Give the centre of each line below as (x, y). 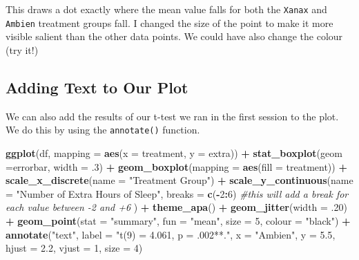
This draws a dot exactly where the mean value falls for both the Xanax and (166, 9)
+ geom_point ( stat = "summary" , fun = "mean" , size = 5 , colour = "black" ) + (178, 220)
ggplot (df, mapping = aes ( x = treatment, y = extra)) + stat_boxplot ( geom (174, 152)
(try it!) (22, 49)
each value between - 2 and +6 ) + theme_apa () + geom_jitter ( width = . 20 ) (176, 207)
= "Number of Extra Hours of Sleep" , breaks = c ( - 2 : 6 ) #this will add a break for (177, 193)
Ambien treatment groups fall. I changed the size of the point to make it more (169, 22)
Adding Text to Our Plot (97, 87)
